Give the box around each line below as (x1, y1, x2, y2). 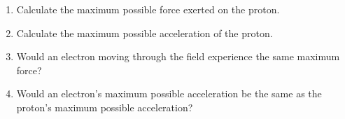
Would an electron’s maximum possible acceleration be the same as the (16, 86, 322, 101)
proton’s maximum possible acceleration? (16, 99, 193, 114)
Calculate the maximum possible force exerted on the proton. (16, 2, 280, 16)
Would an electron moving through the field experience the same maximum (16, 49, 340, 64)
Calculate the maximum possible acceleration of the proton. (16, 25, 273, 40)
